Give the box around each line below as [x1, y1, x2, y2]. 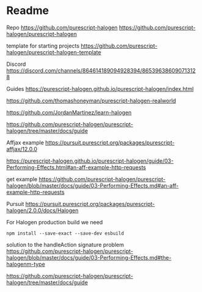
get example [6, 175, 38, 183]
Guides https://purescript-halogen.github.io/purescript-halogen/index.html [6, 85, 194, 92]
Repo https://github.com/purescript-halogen [6, 24, 118, 31]
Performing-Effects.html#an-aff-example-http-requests [6, 163, 146, 171]
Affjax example [6, 138, 45, 146]
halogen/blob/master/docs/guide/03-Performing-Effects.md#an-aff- [6, 182, 179, 189]
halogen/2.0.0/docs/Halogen [6, 207, 79, 214]
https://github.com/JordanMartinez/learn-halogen [6, 109, 132, 116]
